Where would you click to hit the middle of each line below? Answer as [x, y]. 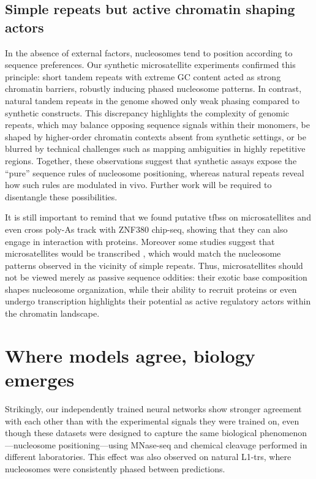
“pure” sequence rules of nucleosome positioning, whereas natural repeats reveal [155, 172]
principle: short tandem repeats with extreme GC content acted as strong [143, 76]
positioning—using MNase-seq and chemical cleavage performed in [183, 444]
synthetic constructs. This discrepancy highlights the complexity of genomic [147, 112]
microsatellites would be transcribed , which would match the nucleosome [143, 253]
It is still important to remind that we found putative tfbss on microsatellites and [158, 217]
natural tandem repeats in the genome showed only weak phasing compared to [152, 100]
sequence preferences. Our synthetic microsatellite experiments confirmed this [150, 65]
